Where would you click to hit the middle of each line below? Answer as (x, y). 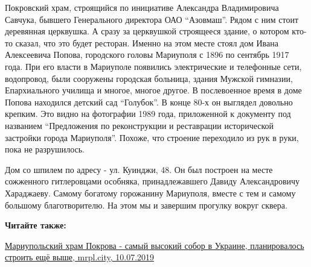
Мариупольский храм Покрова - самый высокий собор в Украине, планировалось (155, 245)
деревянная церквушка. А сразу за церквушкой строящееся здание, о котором (147, 31)
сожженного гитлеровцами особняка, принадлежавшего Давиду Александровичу (152, 181)
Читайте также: (36, 225)
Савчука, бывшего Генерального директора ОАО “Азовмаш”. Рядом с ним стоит (152, 19)
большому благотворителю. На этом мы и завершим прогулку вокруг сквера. (146, 205)
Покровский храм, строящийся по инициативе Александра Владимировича (142, 7)
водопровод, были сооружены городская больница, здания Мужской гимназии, (149, 78)
